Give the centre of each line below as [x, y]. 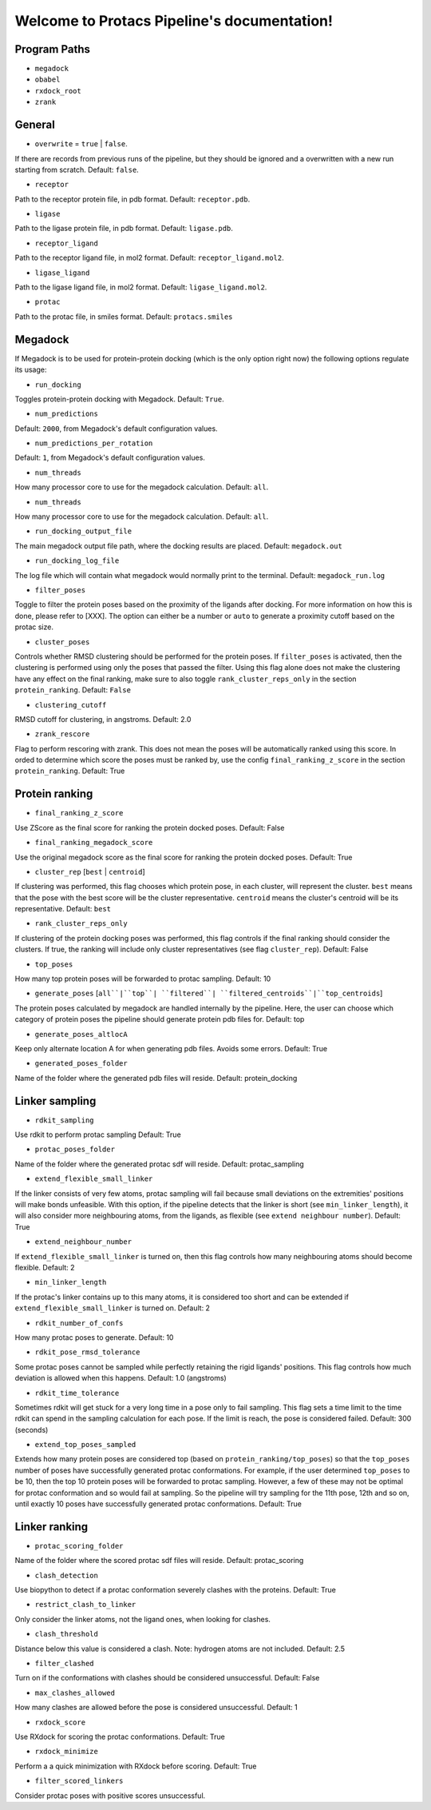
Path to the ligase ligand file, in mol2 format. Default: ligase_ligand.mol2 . [141, 287]
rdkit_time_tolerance [77, 1393]
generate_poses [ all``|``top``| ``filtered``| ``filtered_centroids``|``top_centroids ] [209, 993]
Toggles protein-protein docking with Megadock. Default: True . [119, 399]
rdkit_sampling [65, 1120]
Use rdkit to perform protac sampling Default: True [98, 1134]
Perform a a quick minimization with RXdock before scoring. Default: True [136, 1766]
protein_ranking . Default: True [70, 771]
